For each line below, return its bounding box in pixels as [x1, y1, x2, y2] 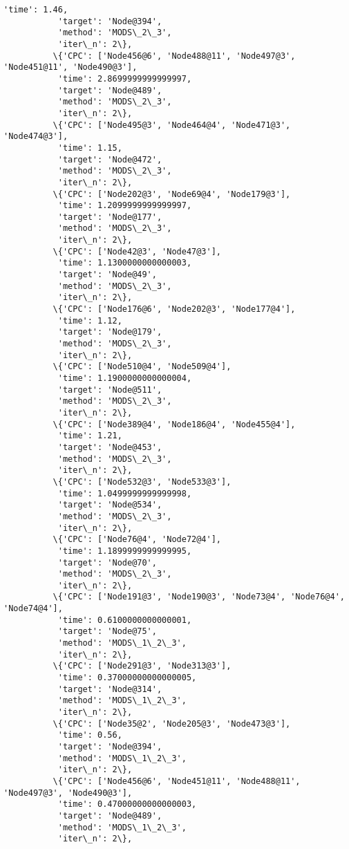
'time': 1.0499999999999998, [57, 488, 192, 498]
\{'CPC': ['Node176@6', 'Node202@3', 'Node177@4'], [53, 304, 296, 315]
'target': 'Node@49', [57, 270, 157, 280]
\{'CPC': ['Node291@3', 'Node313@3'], [53, 661, 232, 671]
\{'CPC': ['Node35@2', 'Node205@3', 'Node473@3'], [53, 718, 291, 729]
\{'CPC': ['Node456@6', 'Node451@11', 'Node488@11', [53, 776, 301, 786]
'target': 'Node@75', [57, 626, 157, 637]
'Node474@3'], [3, 131, 68, 142]
